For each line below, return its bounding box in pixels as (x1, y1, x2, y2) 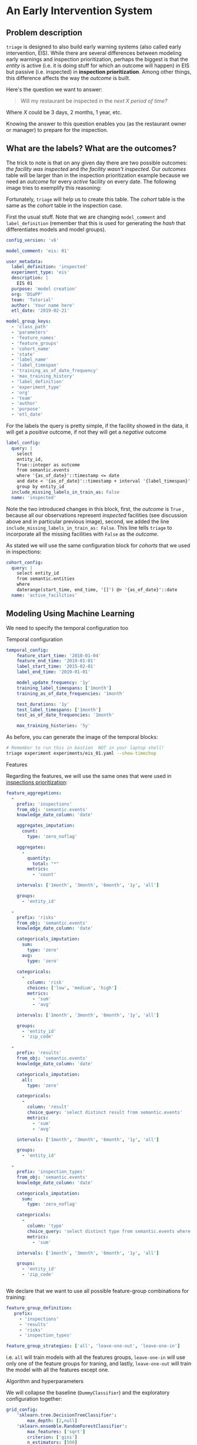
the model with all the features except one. (6, 1366, 110, 1374)
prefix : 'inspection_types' (16, 1169, 85, 1175)
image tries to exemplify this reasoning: (6, 184, 102, 191)
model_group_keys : (6, 318, 51, 325)
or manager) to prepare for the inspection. (6, 127, 108, 133)
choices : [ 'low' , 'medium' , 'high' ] (27, 985, 117, 991)
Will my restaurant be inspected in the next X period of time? (20, 97, 168, 104)
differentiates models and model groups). (6, 226, 106, 233)
